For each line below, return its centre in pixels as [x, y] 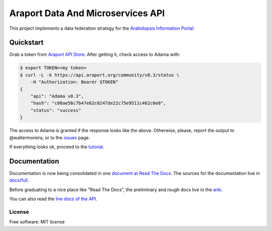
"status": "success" [56, 110]
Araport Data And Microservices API [87, 13]
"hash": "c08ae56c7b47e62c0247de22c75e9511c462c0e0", [98, 103]
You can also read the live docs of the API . [53, 199]
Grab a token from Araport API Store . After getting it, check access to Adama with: [95, 54]
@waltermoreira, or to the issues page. [50, 137]
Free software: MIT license [37, 222]
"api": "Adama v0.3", [57, 96]
